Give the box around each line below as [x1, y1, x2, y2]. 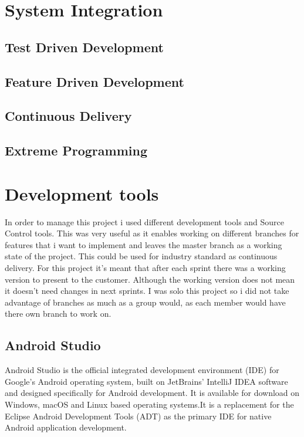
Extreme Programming [5, 141, 147, 160]
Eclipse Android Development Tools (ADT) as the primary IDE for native [5, 409, 272, 422]
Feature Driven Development [5, 72, 184, 90]
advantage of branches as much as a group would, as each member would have [5, 296, 286, 308]
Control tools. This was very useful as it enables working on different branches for [5, 227, 299, 239]
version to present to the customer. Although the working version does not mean [5, 273, 295, 285]
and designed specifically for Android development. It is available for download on [5, 387, 300, 399]
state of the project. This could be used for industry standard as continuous [5, 250, 278, 262]
